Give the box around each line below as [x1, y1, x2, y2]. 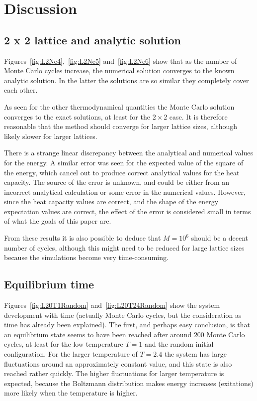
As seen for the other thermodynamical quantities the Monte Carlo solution [4, 101, 235, 112]
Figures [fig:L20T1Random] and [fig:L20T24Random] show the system [4, 300, 220, 310]
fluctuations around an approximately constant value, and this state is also [4, 358, 232, 369]
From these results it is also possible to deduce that [4, 233, 161, 243]
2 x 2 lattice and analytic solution [4, 32, 181, 47]
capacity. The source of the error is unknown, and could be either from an [4, 177, 230, 187]
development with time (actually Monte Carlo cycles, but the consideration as [4, 309, 242, 320]
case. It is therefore [169, 111, 228, 122]
